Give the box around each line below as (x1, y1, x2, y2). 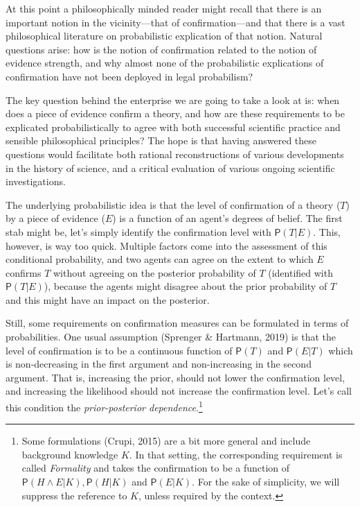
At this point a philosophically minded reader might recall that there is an (6, 1, 322, 15)
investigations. (6, 174, 66, 189)
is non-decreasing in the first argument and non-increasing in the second (6, 356, 312, 371)
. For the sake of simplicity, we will (192, 474, 340, 489)
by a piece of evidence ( (6, 211, 105, 225)
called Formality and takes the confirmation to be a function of (21, 461, 290, 475)
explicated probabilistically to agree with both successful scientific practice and (6, 119, 341, 134)
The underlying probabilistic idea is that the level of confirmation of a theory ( (6, 197, 341, 212)
